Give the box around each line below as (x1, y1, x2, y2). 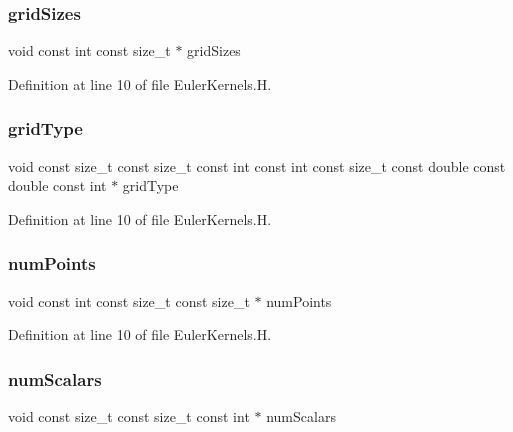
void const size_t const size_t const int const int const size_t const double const (8, 155, 506, 176)
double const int (8, 175, 107, 196)
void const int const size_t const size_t (8, 290, 250, 311)
